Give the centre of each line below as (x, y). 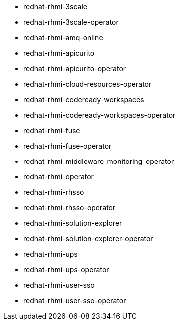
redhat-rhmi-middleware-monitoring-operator (99, 161)
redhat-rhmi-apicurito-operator (75, 69)
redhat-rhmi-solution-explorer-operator (88, 239)
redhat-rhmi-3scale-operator (71, 22)
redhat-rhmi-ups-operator (66, 269)
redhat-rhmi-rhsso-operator (70, 208)
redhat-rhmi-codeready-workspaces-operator (99, 115)
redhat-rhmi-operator (59, 177)
